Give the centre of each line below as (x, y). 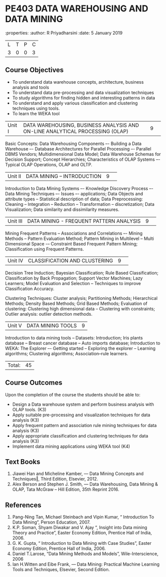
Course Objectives (35, 70)
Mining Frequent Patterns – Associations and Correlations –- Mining (74, 233)
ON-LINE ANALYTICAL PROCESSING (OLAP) (76, 131)
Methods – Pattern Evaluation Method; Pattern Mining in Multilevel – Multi (80, 239)
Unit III (15, 221)
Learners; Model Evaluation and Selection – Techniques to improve (73, 283)
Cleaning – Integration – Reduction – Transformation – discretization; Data (80, 204)
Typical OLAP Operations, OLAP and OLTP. (49, 164)
